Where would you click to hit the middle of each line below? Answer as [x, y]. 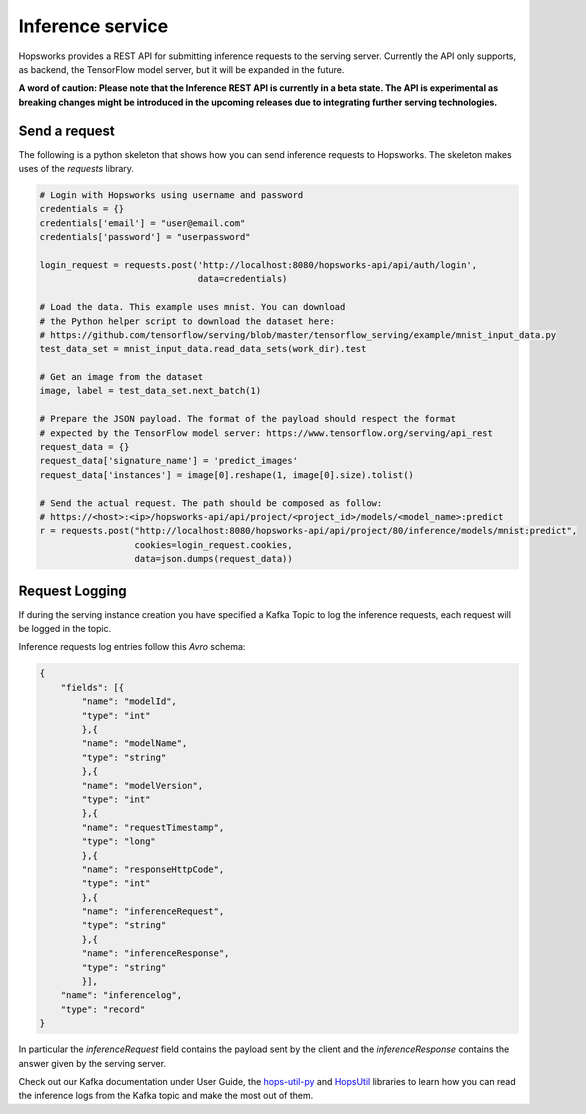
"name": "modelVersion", [142, 785]
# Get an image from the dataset [121, 377]
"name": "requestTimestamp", [153, 827]
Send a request [66, 130]
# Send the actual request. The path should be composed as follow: [211, 503]
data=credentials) [242, 279]
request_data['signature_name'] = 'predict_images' [169, 461]
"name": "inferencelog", [121, 995]
